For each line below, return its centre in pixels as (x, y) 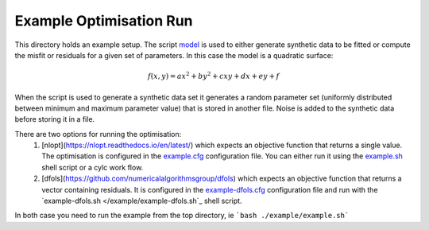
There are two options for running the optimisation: (98, 134)
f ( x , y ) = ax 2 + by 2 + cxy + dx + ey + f (213, 76)
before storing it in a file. (55, 119)
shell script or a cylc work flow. (93, 167)
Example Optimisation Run (104, 21)
